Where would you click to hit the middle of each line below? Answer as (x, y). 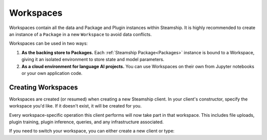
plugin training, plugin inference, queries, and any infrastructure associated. (87, 122)
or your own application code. (52, 73)
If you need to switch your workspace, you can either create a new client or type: (92, 131)
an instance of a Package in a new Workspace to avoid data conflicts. (80, 34)
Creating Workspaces (44, 87)
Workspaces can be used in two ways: (48, 43)
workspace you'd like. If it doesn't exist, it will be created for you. (75, 106)
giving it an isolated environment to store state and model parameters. (93, 60)
